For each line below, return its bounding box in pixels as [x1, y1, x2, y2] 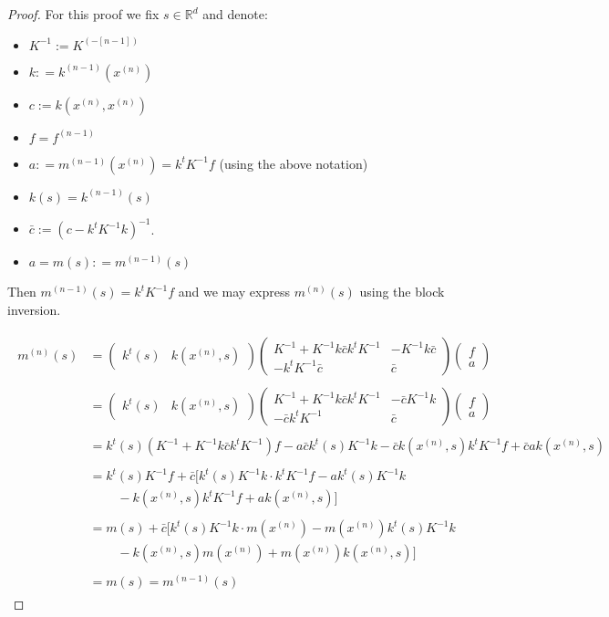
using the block [359, 282, 445, 301]
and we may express [178, 282, 290, 301]
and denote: [202, 5, 268, 23]
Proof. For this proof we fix [7, 5, 160, 23]
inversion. [7, 299, 61, 319]
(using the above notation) [219, 153, 368, 173]
